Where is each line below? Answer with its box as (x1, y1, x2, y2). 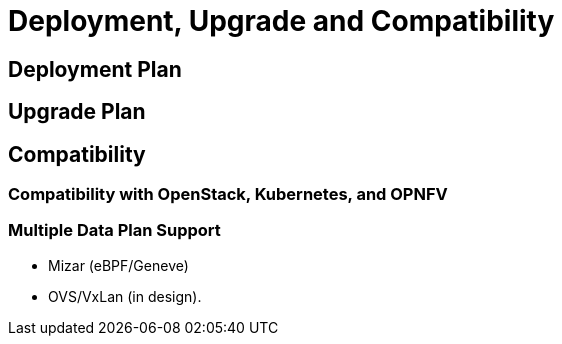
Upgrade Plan (8, 99, 146, 125)
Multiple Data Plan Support (8, 220, 221, 241)
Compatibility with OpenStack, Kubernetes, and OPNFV (8, 184, 448, 205)
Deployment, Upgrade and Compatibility (8, 4, 555, 38)
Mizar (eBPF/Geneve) (48, 256, 189, 274)
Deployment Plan (8, 56, 182, 82)
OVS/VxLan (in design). (48, 287, 202, 305)
